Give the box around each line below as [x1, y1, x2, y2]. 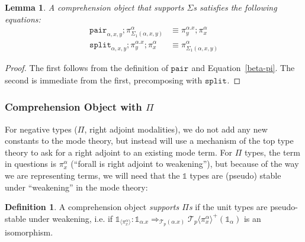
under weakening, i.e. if [28, 212, 113, 224]
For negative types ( [5, 122, 78, 135]
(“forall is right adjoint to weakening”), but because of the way [70, 157, 299, 170]
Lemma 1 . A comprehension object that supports [5, 1, 184, 13]
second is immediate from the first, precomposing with [5, 73, 203, 86]
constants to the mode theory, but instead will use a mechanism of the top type [5, 134, 294, 147]
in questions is [5, 157, 56, 170]
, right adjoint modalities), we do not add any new [84, 122, 268, 135]
